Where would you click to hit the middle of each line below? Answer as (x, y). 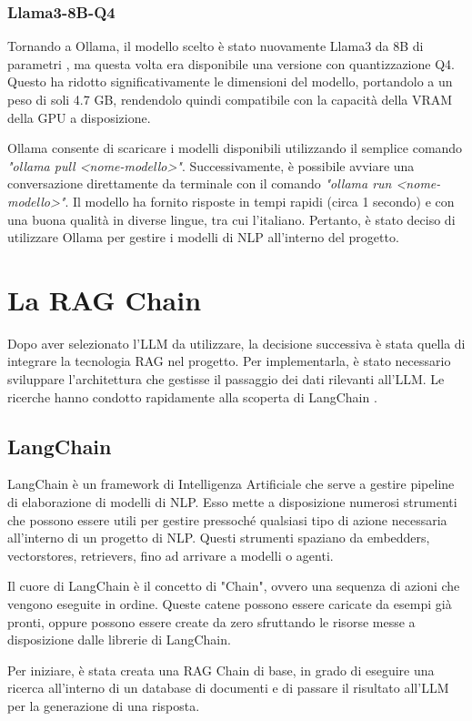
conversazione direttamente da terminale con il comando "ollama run (200, 183)
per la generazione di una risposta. (104, 705)
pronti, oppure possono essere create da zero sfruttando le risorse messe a (211, 621)
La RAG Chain (105, 299)
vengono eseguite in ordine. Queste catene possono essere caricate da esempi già (230, 604)
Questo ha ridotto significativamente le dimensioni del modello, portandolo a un (230, 81)
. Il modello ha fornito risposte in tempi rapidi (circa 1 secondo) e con (260, 201)
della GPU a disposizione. (79, 117)
